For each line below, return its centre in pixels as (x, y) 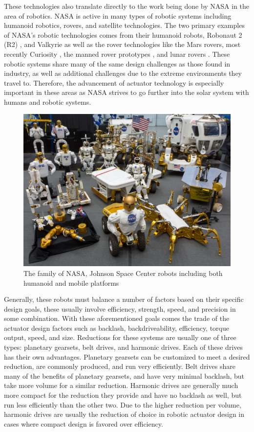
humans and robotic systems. (48, 102)
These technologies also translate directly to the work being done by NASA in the (127, 6)
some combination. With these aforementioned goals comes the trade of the (117, 318)
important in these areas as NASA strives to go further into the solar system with (127, 92)
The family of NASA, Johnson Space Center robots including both (123, 273)
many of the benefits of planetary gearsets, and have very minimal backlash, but (124, 375)
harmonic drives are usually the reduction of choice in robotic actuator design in (124, 414)
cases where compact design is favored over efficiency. (84, 423)
